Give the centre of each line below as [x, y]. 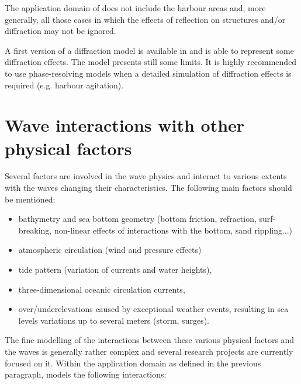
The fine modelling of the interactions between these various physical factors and [150, 340]
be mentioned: [30, 199]
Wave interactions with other [125, 125]
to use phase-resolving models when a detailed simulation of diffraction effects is [148, 73]
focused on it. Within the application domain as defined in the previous [133, 363]
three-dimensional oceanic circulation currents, [102, 289]
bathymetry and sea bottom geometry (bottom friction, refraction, [137, 219]
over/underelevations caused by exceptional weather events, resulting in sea [153, 309]
